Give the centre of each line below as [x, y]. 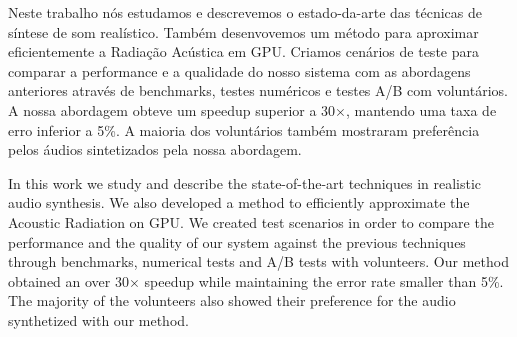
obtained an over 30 [68, 280]
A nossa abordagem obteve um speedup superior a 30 [172, 109]
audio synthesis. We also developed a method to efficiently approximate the [239, 202]
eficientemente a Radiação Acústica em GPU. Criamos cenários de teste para [243, 51]
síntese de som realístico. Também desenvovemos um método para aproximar [243, 31]
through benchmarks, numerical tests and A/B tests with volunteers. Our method [258, 261]
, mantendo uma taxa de [421, 109]
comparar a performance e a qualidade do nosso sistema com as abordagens [239, 70]
